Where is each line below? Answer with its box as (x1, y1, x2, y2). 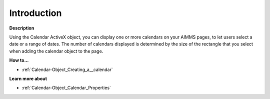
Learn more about (9, 75, 47, 81)
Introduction (9, 7, 62, 18)
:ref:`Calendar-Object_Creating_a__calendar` (21, 66, 113, 72)
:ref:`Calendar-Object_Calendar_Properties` (21, 85, 111, 91)
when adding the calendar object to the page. (9, 48, 103, 54)
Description (9, 25, 34, 31)
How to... (9, 57, 29, 63)
